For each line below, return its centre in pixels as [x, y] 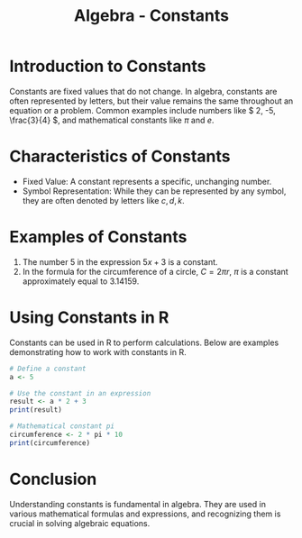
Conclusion [53, 479]
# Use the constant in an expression [80, 393]
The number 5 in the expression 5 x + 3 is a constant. [120, 261]
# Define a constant [48, 369]
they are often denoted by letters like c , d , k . [103, 200]
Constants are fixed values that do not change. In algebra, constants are [143, 91]
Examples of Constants [98, 237]
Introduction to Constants [108, 66]
